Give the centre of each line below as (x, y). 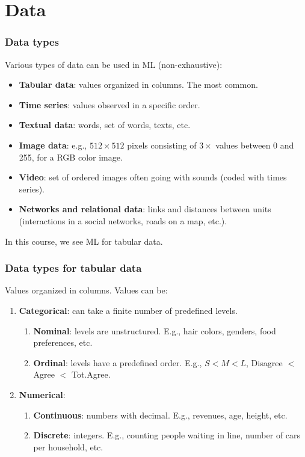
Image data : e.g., (53, 145)
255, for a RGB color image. (71, 157)
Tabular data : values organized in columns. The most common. (138, 84)
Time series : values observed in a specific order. (109, 104)
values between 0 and (255, 145)
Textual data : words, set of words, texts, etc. (105, 125)
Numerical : (42, 394)
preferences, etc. (63, 342)
